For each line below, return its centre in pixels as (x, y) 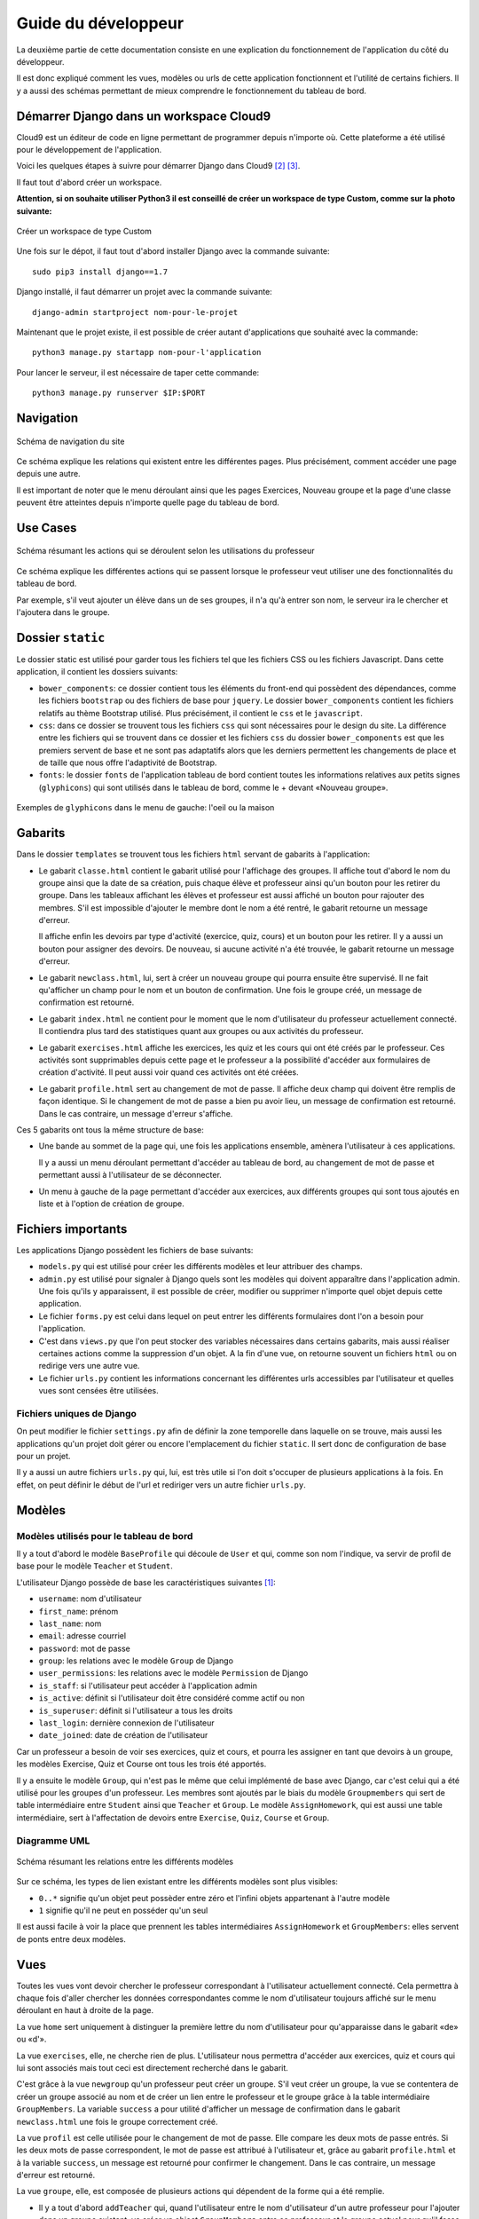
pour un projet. (43, 1457)
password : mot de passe (84, 1648)
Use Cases (47, 528)
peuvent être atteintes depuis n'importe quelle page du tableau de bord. (148, 502)
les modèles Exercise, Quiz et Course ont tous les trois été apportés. (141, 1764)
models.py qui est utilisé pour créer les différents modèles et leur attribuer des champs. (200, 1267)
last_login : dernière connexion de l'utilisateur (126, 1723)
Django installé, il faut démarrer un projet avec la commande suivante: (144, 292)
